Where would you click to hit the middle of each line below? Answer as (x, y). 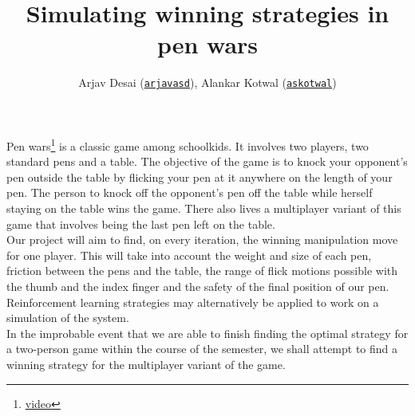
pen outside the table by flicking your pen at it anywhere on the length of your (200, 177)
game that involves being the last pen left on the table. (141, 224)
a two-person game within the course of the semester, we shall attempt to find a (202, 349)
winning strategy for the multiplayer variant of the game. (146, 364)
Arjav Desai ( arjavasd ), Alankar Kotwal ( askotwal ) (207, 82)
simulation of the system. (68, 318)
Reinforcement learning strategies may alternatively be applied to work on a (193, 302)
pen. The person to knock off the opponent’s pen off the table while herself (190, 192)
